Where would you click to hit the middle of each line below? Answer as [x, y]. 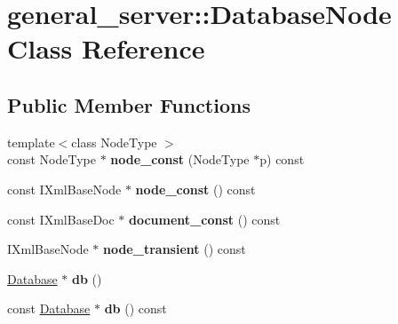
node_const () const [195, 189]
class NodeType [114, 142]
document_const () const [205, 219]
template [31, 142]
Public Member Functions [129, 104]
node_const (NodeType [180, 159]
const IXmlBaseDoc [61, 219]
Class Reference [106, 48]
